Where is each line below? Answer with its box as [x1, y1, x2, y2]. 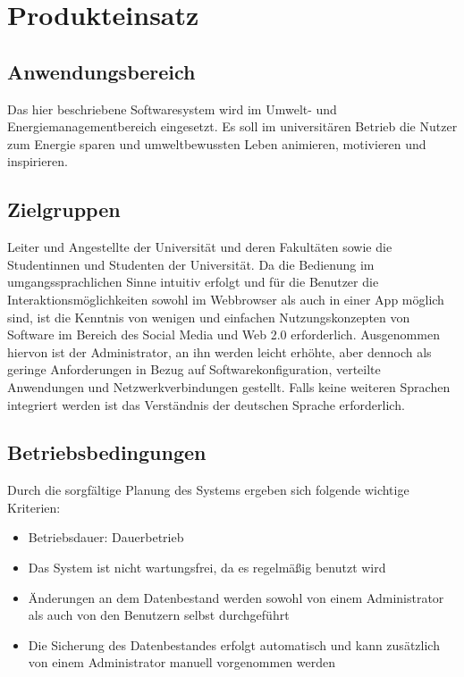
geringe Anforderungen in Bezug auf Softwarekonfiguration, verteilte [7, 360, 381, 379]
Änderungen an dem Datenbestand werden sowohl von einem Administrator [28, 588, 444, 606]
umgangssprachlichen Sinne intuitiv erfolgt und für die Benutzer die [7, 272, 379, 291]
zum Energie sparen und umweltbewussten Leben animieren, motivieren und [7, 134, 426, 153]
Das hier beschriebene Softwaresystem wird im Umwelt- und [7, 99, 337, 118]
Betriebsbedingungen [7, 439, 207, 466]
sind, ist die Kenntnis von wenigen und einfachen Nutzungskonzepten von [7, 307, 410, 326]
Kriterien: [7, 497, 61, 516]
